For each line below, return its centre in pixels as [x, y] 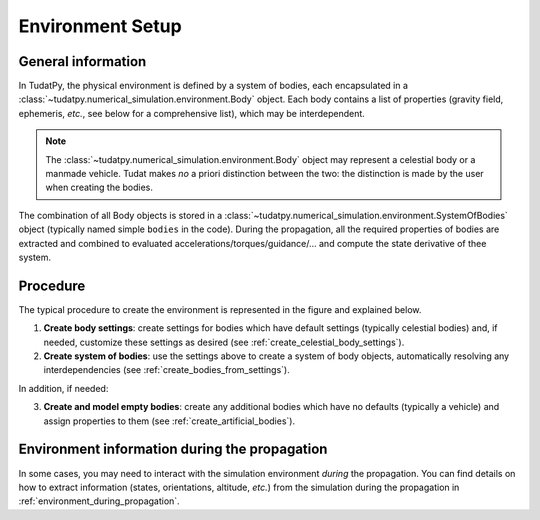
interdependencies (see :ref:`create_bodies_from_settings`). [166, 370]
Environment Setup [100, 26]
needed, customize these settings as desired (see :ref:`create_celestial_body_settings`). [224, 342]
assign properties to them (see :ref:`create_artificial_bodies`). [169, 421]
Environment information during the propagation [173, 449]
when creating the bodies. [99, 187]
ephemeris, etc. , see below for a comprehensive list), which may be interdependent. [191, 113]
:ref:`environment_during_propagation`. [99, 501]
